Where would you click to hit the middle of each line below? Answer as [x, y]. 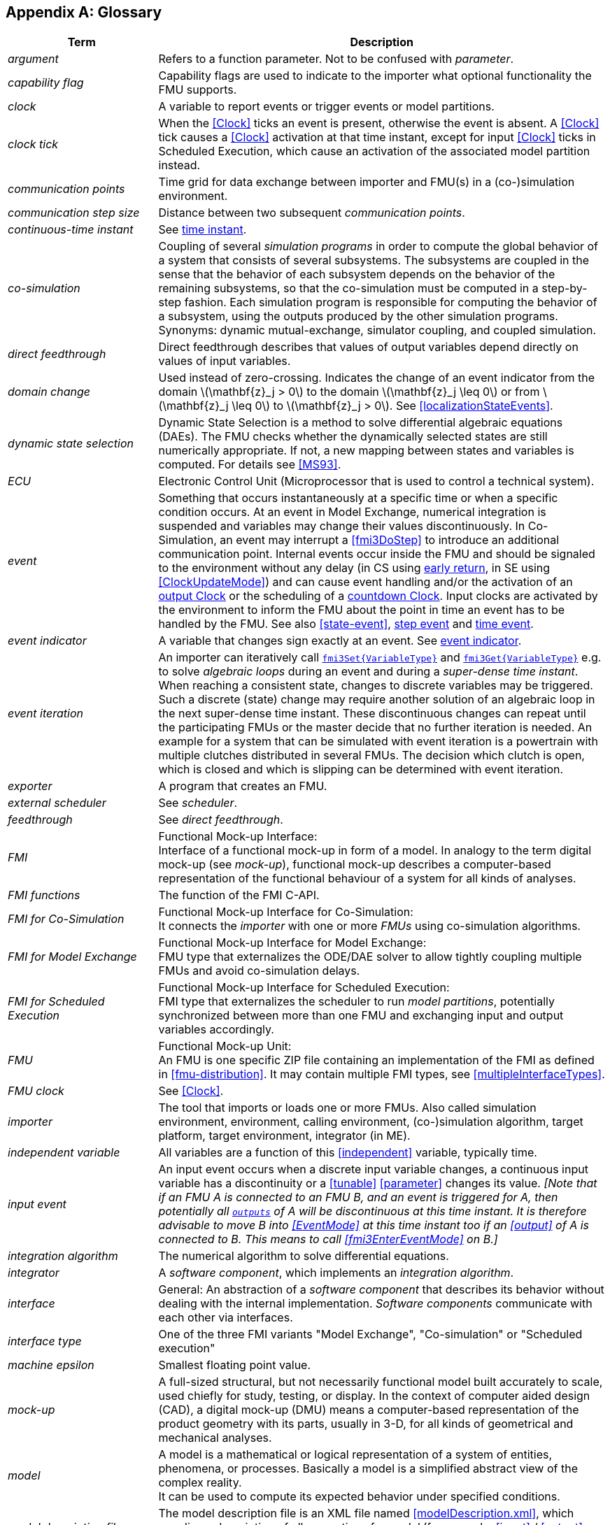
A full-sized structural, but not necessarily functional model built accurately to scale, [381, 1382]
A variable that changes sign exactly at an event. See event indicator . [340, 641]
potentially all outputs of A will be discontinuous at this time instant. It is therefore [373, 1211]
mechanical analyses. [215, 1438]
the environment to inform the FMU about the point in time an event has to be [362, 610]
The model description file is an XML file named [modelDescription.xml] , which [366, 1513]
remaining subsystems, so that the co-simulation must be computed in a [348, 288]
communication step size [74, 213]
